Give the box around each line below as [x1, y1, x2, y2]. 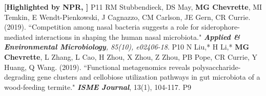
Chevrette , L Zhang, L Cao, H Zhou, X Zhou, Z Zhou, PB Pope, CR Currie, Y [4, 51, 257, 62]
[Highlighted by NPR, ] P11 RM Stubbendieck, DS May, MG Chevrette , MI [4, 2, 262, 12]
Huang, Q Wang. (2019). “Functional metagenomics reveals [4, 61, 190, 72]
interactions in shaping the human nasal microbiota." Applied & [35, 31, 240, 42]
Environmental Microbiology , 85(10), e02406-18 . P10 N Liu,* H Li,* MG [4, 41, 250, 52]
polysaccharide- [192, 61, 241, 72]
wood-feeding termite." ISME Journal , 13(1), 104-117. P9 [4, 81, 191, 92]
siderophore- [201, 21, 240, 32]
